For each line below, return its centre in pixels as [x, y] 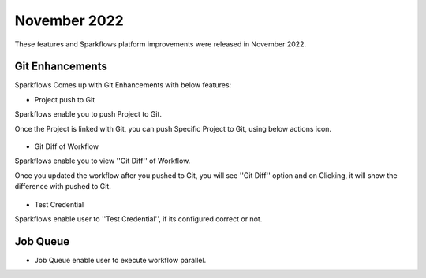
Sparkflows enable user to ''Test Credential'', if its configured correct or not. [138, 219]
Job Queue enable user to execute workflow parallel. [120, 260]
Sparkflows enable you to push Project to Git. [88, 114]
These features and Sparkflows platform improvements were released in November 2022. [161, 44]
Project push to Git [65, 99]
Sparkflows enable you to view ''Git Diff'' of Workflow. [103, 161]
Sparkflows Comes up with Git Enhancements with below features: [123, 85]
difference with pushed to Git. [63, 187]
